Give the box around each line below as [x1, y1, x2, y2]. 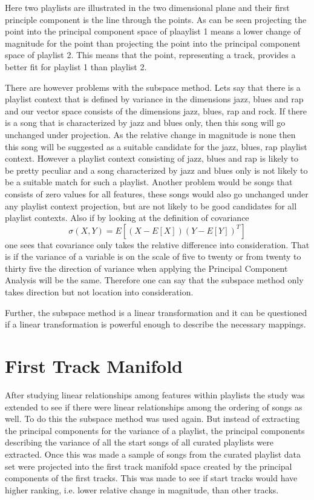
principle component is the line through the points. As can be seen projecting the [5, 13, 307, 25]
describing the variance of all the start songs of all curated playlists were [5, 436, 273, 449]
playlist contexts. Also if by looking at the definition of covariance [5, 211, 249, 224]
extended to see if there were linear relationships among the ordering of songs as [5, 400, 303, 413]
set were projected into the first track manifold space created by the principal [5, 459, 292, 472]
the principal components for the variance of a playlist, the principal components [5, 424, 305, 436]
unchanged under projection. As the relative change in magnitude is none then [5, 128, 296, 140]
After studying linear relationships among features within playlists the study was [5, 388, 305, 401]
